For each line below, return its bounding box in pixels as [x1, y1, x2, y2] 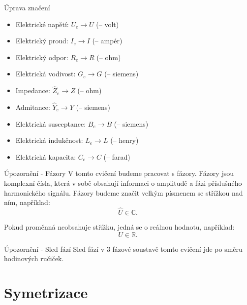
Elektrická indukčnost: [15, 135, 83, 145]
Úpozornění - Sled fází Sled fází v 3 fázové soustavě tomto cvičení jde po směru [4, 243, 243, 254]
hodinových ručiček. [4, 253, 64, 264]
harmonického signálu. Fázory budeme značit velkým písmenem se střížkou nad [4, 187, 243, 198]
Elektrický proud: [15, 35, 68, 46]
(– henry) [110, 135, 139, 145]
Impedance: [15, 85, 50, 96]
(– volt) [96, 19, 119, 29]
